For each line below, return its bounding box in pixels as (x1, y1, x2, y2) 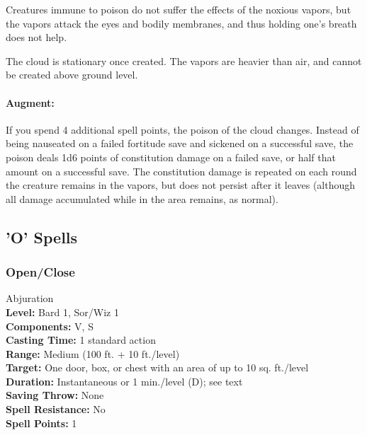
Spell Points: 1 (6, 415, 77, 430)
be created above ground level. (6, 67, 138, 82)
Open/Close (6, 263, 75, 281)
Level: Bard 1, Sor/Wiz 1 (6, 304, 119, 319)
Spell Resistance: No (6, 402, 106, 417)
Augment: (6, 95, 55, 110)
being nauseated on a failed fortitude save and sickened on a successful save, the (6, 136, 354, 151)
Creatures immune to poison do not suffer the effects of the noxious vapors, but (6, 2, 351, 16)
